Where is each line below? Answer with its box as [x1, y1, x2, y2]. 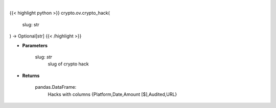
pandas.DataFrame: [35, 84, 77, 90]
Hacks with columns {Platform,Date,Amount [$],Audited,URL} [48, 91, 177, 97]
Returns [22, 73, 40, 79]
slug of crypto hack [48, 61, 89, 67]
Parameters [22, 42, 48, 48]
